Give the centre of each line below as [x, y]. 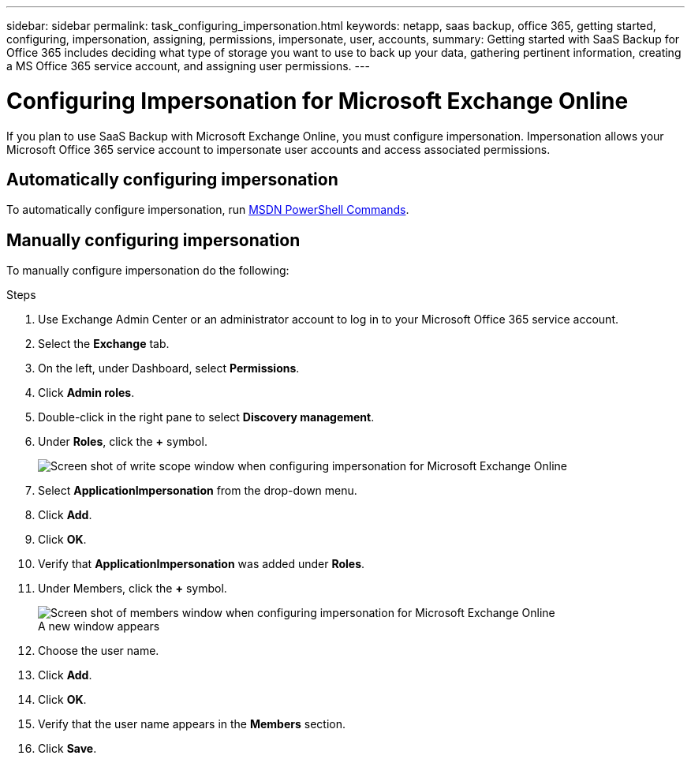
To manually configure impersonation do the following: [148, 271]
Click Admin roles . [86, 393]
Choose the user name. [99, 651]
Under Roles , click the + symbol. [123, 442]
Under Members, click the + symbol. [133, 589]
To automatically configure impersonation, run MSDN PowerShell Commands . [208, 210]
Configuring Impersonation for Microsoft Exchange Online [317, 101]
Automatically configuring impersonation [172, 179]
